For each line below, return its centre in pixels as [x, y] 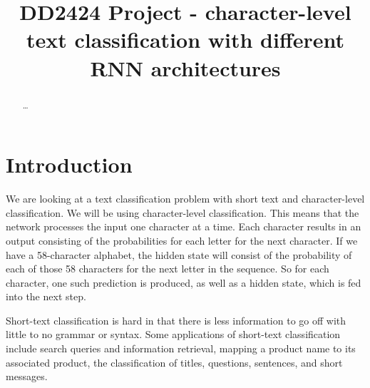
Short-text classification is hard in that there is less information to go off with [176, 320]
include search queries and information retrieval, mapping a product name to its [181, 348]
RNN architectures [185, 67]
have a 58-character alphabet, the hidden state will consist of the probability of [179, 254]
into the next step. [46, 296]
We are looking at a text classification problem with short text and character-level [185, 199]
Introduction [69, 164]
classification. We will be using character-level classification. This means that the [183, 212]
